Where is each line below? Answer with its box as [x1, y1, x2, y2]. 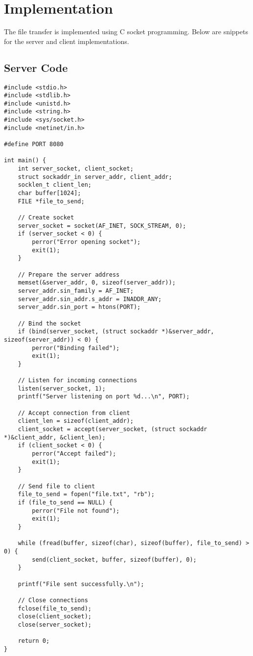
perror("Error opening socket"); [32, 238, 141, 245]
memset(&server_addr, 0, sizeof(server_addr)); [18, 279, 176, 286]
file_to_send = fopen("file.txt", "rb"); [18, 491, 155, 498]
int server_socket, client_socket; [18, 165, 134, 173]
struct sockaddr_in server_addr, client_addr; [18, 173, 172, 180]
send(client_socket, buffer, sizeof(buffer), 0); [32, 556, 197, 563]
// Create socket [18, 214, 74, 221]
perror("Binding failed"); [32, 344, 120, 351]
